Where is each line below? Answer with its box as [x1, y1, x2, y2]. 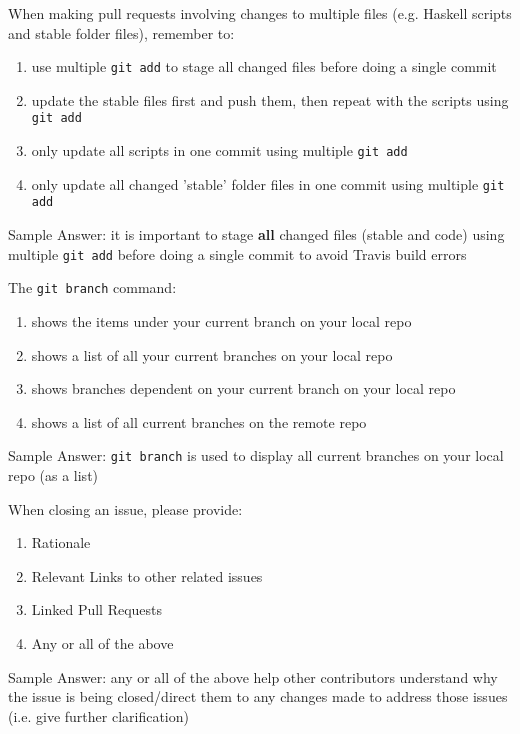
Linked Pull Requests [31, 599, 163, 620]
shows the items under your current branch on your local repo [31, 310, 412, 331]
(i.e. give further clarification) [8, 705, 189, 726]
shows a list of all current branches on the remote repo [31, 411, 367, 432]
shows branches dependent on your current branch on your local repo [31, 378, 456, 399]
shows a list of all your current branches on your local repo [31, 344, 393, 365]
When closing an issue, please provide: [8, 498, 243, 519]
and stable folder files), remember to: [8, 22, 235, 43]
